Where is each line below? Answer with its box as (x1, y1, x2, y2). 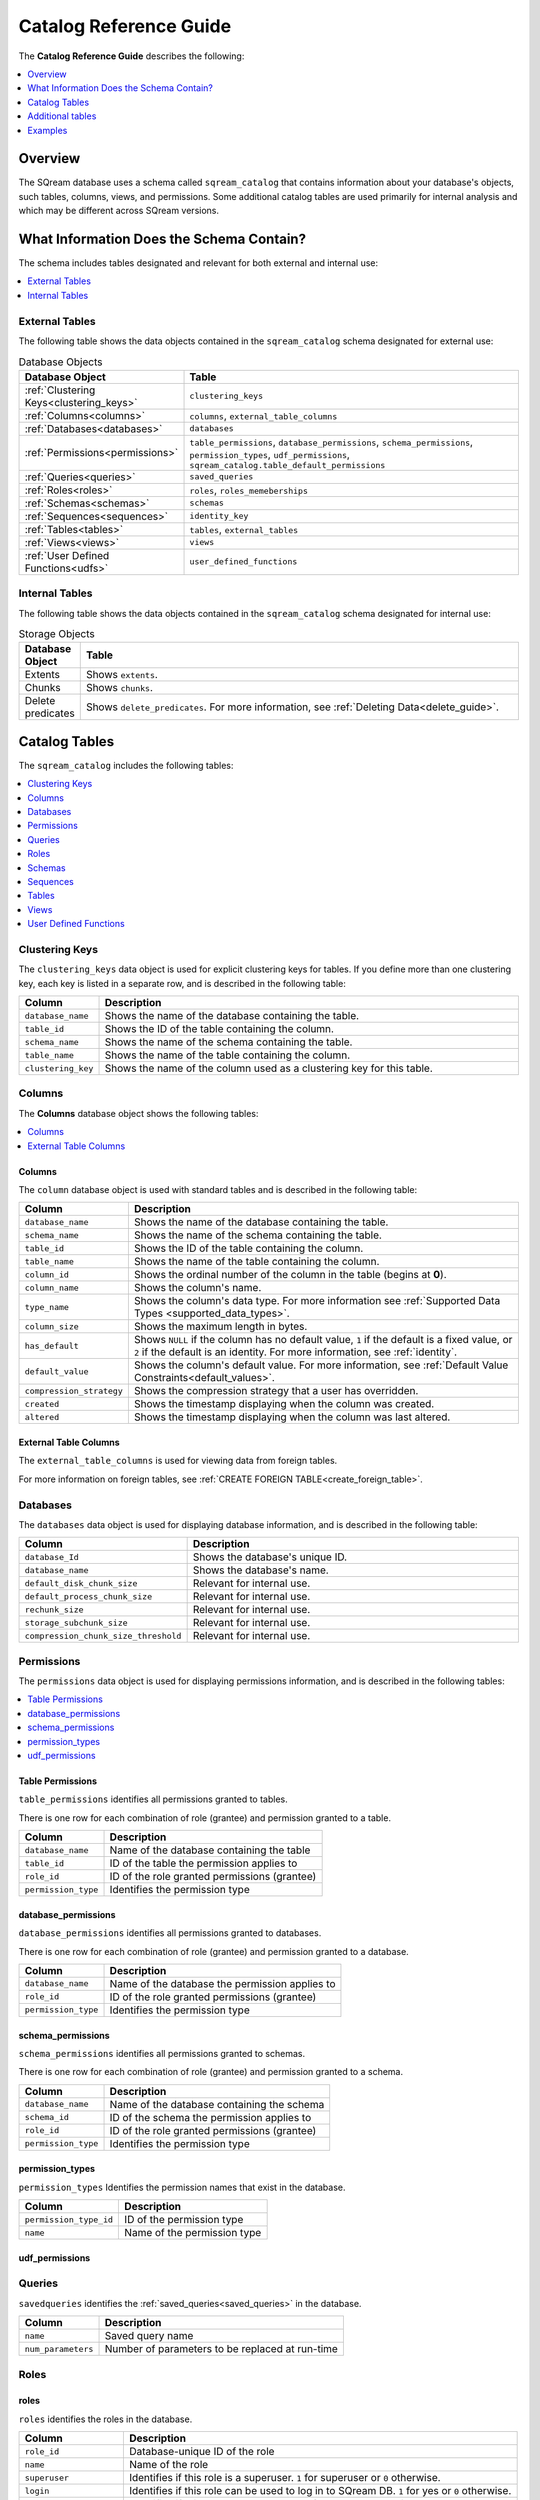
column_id (24, 1269, 70, 1280)
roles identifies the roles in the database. (18, 2413, 193, 2425)
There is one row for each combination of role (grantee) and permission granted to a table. (18, 1811, 392, 1824)
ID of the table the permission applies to (109, 1856, 298, 1870)
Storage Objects (18, 627, 95, 641)
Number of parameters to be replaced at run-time (104, 2342, 339, 2356)
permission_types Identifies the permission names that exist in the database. (18, 2181, 346, 2193)
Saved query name (104, 2329, 194, 2343)
